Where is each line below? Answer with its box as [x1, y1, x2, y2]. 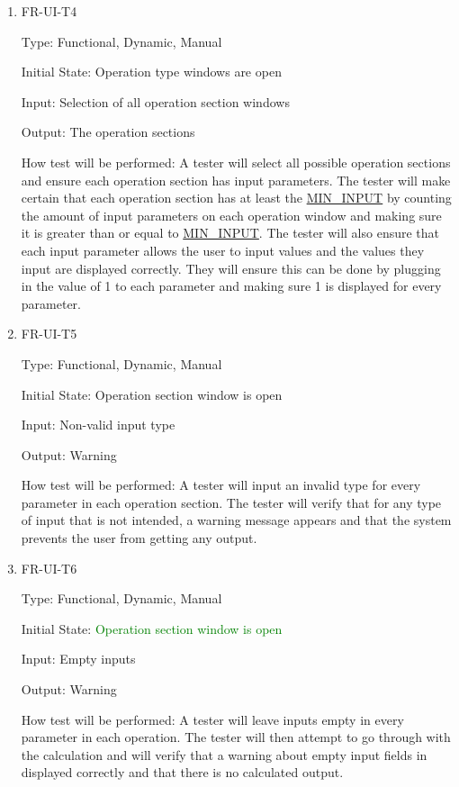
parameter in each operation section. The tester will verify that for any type [21, 493, 442, 511]
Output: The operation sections [21, 122, 195, 141]
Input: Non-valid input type [21, 415, 175, 434]
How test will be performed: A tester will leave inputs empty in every [21, 710, 404, 728]
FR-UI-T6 [21, 558, 77, 577]
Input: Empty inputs [21, 649, 136, 668]
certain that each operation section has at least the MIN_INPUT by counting [21, 188, 452, 207]
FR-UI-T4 [21, 2, 77, 20]
